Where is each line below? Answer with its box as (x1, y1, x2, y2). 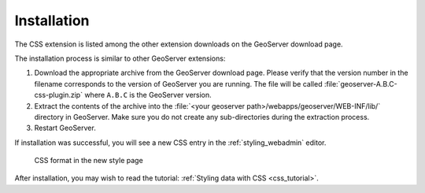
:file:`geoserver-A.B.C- (323, 79, 397, 88)
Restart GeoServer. (34, 123, 96, 133)
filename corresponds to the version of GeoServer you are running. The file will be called (34, 79, 323, 88)
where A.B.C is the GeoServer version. (83, 91, 212, 100)
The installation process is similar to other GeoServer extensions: (14, 54, 226, 63)
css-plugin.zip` (34, 91, 83, 100)
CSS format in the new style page (34, 156, 143, 165)
